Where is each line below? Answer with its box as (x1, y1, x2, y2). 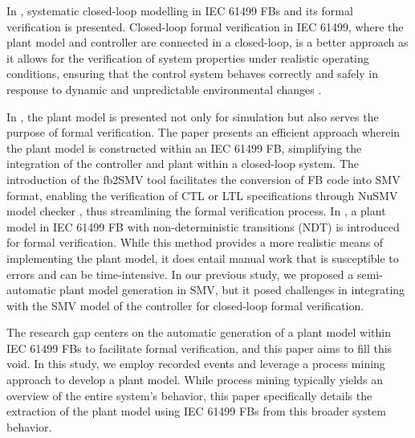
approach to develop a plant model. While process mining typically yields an (6, 371, 383, 388)
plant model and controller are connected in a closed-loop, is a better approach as (6, 34, 409, 51)
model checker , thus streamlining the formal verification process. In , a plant (6, 203, 386, 219)
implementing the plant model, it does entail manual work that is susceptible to (6, 249, 399, 266)
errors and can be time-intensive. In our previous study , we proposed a (6, 265, 354, 282)
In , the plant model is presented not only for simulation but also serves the (6, 108, 379, 125)
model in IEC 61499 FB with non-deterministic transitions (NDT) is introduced (6, 218, 400, 235)
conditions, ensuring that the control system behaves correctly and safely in (6, 65, 379, 82)
